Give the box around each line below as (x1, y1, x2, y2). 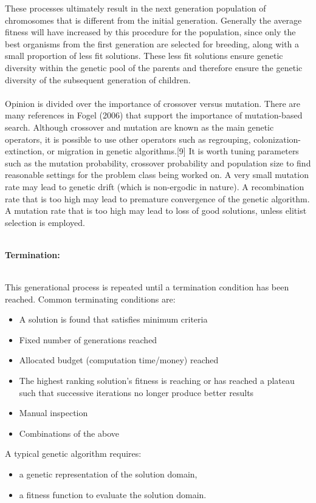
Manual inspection (19, 406, 88, 419)
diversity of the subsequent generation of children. (5, 73, 191, 86)
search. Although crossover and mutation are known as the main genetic (5, 120, 274, 133)
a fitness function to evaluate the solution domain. (19, 488, 207, 501)
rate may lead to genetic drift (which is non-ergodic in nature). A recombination (5, 180, 304, 193)
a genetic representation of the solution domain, (19, 468, 197, 480)
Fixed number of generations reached (19, 333, 157, 346)
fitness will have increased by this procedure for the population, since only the (5, 26, 296, 38)
